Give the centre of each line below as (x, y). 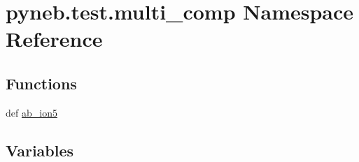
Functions (41, 83)
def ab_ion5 (31, 112)
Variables (40, 150)
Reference (54, 39)
